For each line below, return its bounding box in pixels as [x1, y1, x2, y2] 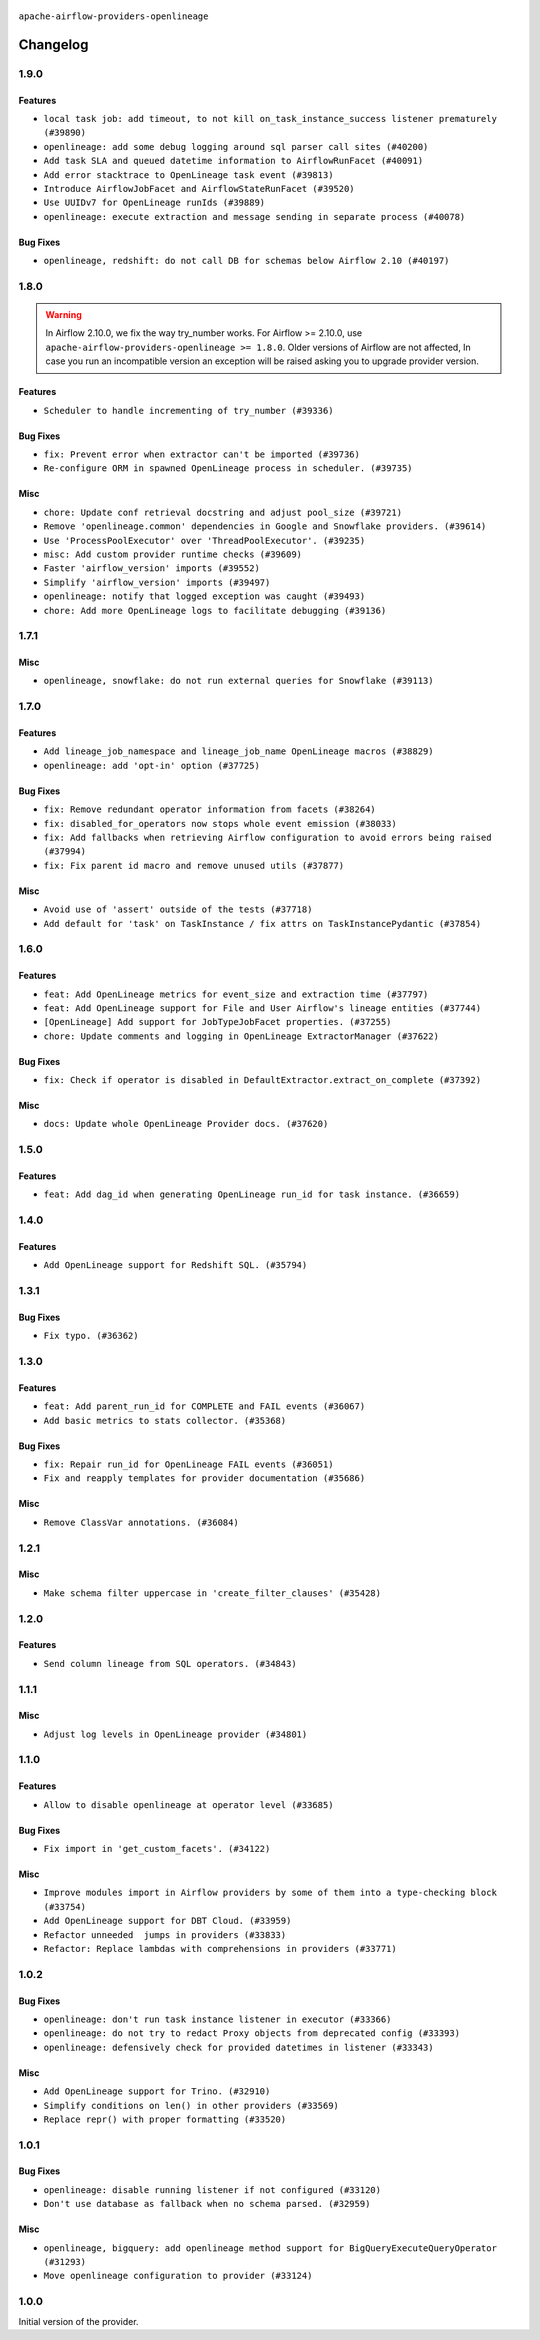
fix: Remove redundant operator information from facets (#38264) [43, 804, 377, 815]
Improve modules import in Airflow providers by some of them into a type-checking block [43, 1887, 497, 1899]
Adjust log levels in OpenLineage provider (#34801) [43, 1728, 308, 1740]
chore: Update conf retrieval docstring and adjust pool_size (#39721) [43, 506, 403, 518]
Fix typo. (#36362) [43, 1330, 139, 1342]
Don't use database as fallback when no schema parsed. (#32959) [43, 2198, 371, 2210]
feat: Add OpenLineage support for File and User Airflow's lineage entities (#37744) [43, 1002, 482, 1014]
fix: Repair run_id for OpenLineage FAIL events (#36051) [43, 1459, 334, 1470]
